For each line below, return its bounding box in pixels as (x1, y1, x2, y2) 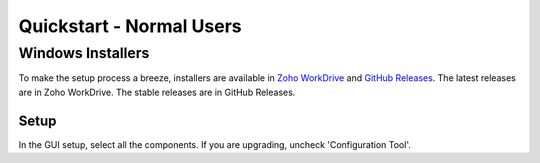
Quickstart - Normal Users (18, 15, 242, 37)
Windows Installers (18, 44, 150, 62)
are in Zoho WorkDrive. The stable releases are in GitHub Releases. (18, 86, 296, 98)
